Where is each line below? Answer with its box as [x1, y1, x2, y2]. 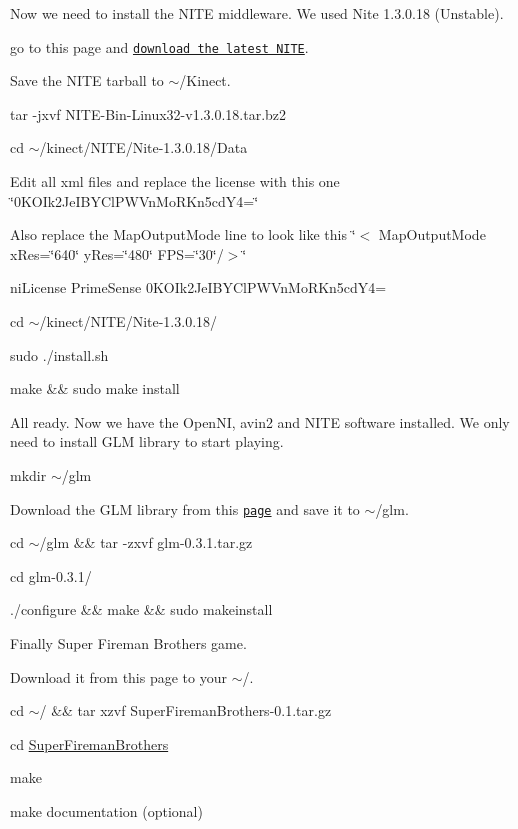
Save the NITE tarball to [10, 70, 164, 91]
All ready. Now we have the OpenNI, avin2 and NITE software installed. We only [10, 411, 510, 432]
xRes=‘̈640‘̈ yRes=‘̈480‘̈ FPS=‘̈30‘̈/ [10, 243, 224, 264]
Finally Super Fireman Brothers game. [10, 633, 247, 653]
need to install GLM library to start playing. [10, 431, 284, 452]
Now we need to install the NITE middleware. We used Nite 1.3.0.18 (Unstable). [10, 3, 504, 23]
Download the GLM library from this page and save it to [10, 498, 360, 519]
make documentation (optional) [10, 800, 203, 821]
